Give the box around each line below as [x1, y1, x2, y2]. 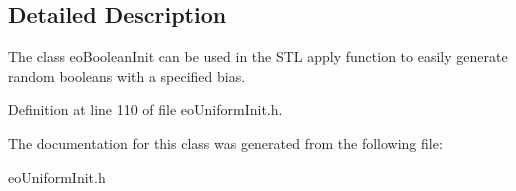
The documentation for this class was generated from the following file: [8, 132, 443, 153]
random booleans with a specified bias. [8, 65, 246, 86]
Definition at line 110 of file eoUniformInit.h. [8, 99, 283, 120]
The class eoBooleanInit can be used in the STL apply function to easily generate [8, 46, 508, 67]
